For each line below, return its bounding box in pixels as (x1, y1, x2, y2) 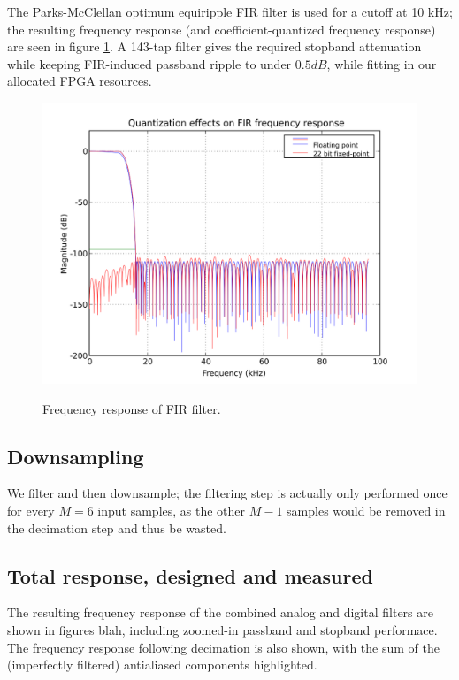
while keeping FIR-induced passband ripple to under (7, 54, 292, 73)
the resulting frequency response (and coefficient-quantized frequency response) (7, 19, 436, 38)
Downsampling (7, 442, 144, 470)
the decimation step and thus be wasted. (7, 518, 226, 537)
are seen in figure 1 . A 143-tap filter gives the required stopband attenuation (7, 37, 422, 56)
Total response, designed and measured (7, 562, 373, 589)
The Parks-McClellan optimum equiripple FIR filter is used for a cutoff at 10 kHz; (7, 3, 453, 20)
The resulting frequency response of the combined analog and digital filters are (7, 603, 433, 622)
